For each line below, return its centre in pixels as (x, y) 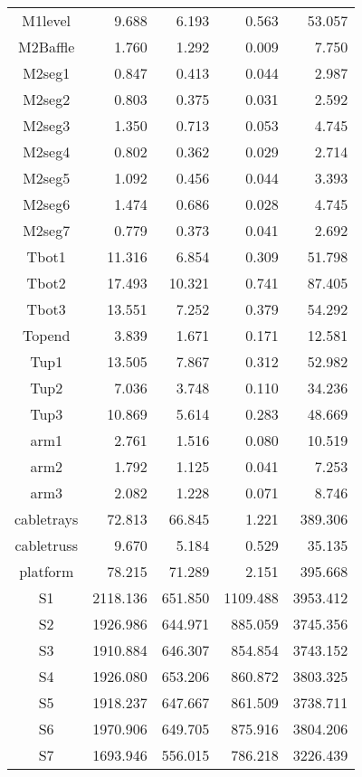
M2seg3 (47, 125)
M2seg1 (47, 73)
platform (47, 571)
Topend (46, 335)
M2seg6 (47, 204)
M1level (47, 20)
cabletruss (46, 545)
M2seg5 (47, 178)
